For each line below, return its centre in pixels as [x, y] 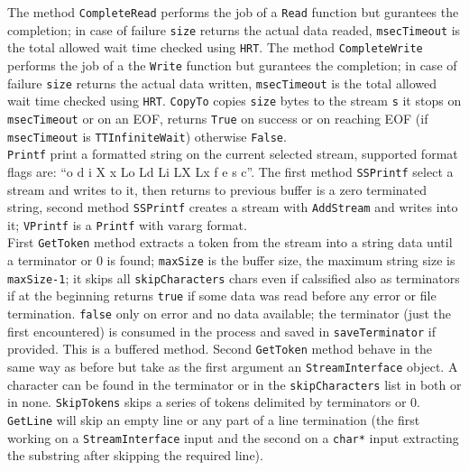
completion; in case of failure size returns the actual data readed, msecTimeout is [234, 29]
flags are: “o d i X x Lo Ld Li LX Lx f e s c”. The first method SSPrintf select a [230, 171]
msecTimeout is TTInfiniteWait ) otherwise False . [147, 136]
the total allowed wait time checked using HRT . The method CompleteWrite [215, 47]
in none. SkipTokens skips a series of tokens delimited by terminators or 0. [214, 402]
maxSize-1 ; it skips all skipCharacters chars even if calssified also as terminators [234, 277]
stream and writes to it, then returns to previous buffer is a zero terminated [217, 189]
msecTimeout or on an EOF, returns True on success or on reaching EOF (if [218, 118]
